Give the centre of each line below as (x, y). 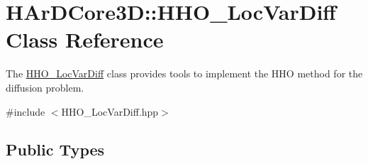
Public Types (55, 149)
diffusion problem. (45, 87)
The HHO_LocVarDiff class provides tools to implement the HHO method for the (184, 73)
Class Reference (85, 39)
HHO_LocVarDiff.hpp (110, 111)
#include (26, 111)
